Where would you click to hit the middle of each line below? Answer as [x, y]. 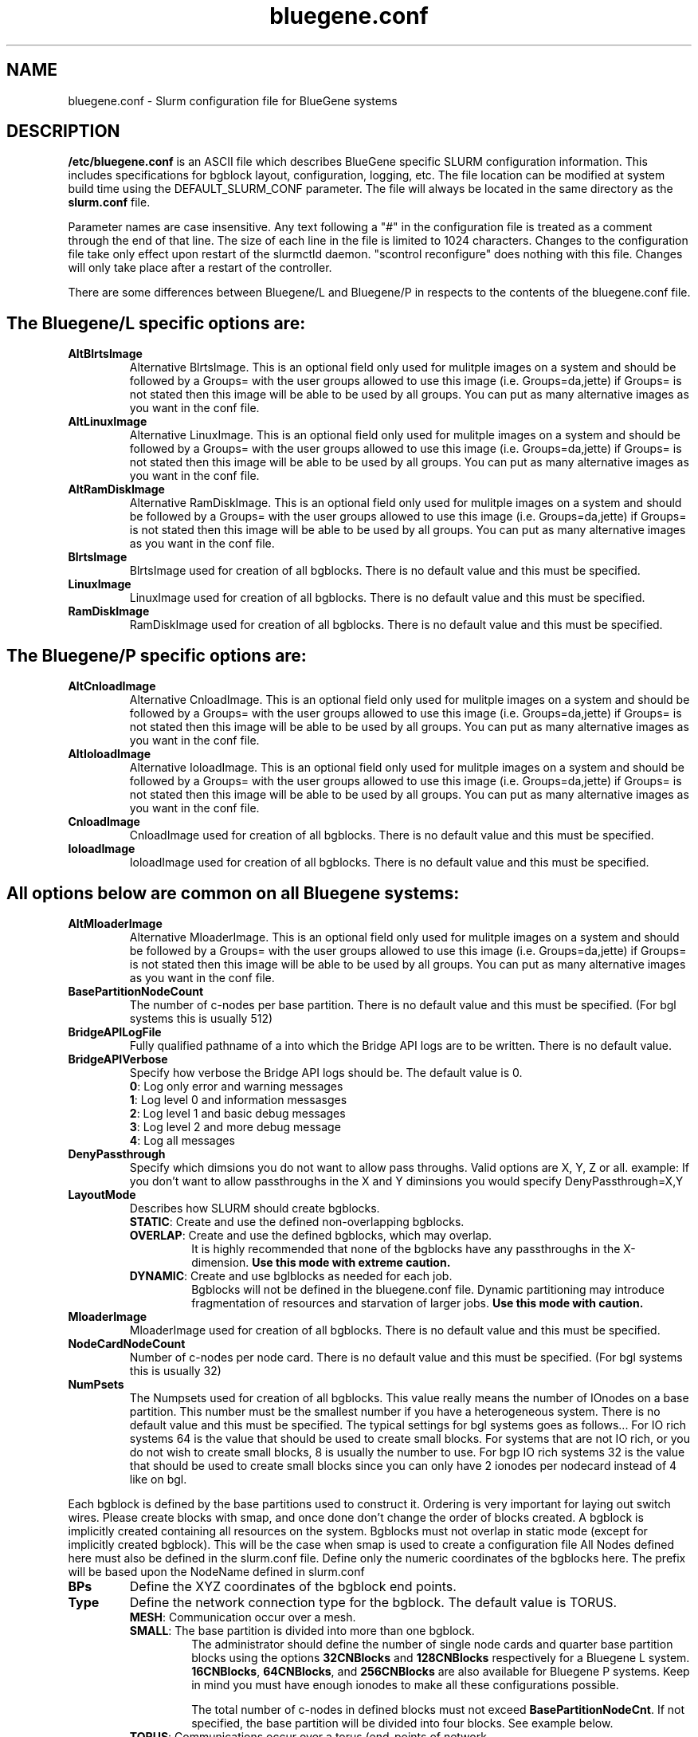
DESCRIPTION [63, 132]
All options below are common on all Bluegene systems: [233, 893]
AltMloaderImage [115, 923]
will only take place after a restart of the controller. [200, 268]
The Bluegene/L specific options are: [156, 323]
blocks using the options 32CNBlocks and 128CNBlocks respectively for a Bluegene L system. [441, 1657]
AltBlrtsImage [105, 354]
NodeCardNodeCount [127, 1343]
